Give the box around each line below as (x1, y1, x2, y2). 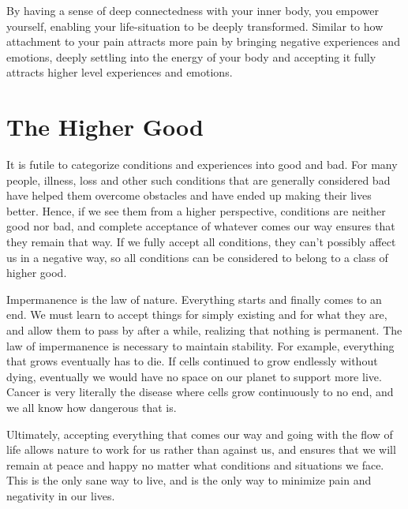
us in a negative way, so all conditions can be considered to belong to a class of (6, 249, 388, 265)
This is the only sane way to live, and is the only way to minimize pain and (6, 472, 372, 488)
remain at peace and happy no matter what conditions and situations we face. (6, 456, 384, 473)
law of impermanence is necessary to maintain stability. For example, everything (6, 337, 395, 354)
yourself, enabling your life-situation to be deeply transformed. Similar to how (6, 17, 384, 34)
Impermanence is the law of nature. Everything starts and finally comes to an (6, 290, 382, 307)
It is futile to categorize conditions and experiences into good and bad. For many (6, 156, 398, 173)
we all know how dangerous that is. (6, 399, 177, 415)
